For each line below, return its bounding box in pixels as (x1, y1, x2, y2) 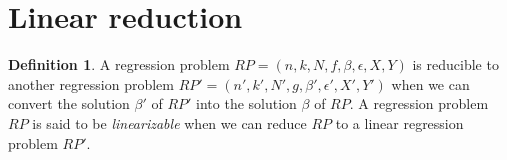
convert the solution (8, 93, 130, 114)
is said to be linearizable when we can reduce (32, 112, 307, 133)
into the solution (196, 93, 297, 114)
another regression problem (8, 73, 174, 94)
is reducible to (412, 54, 499, 75)
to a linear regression (335, 112, 464, 133)
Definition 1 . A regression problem (8, 54, 230, 75)
